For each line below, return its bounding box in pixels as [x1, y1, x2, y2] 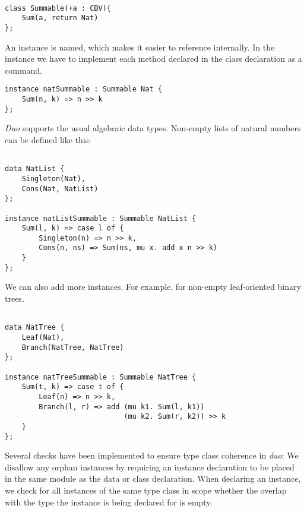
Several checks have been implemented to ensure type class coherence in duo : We [5, 449, 299, 462]
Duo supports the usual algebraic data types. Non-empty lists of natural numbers [5, 122, 301, 134]
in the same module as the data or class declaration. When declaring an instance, [5, 472, 301, 485]
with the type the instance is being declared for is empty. [5, 495, 213, 508]
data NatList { [5, 165, 65, 173]
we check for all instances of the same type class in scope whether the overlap [5, 483, 287, 496]
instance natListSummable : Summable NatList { [5, 214, 197, 223]
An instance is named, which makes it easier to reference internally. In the [5, 40, 275, 53]
